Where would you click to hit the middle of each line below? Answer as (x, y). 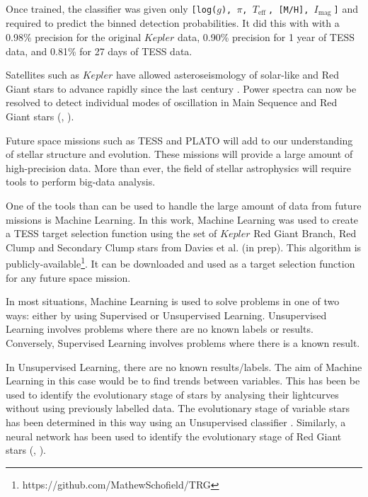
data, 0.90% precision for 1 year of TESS (266, 37)
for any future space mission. (68, 277)
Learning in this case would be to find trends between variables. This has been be (183, 381)
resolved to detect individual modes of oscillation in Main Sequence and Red (172, 102)
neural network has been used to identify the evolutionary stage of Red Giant (174, 436)
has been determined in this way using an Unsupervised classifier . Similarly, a (176, 422)
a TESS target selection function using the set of (111, 233)
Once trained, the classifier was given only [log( (111, 8)
